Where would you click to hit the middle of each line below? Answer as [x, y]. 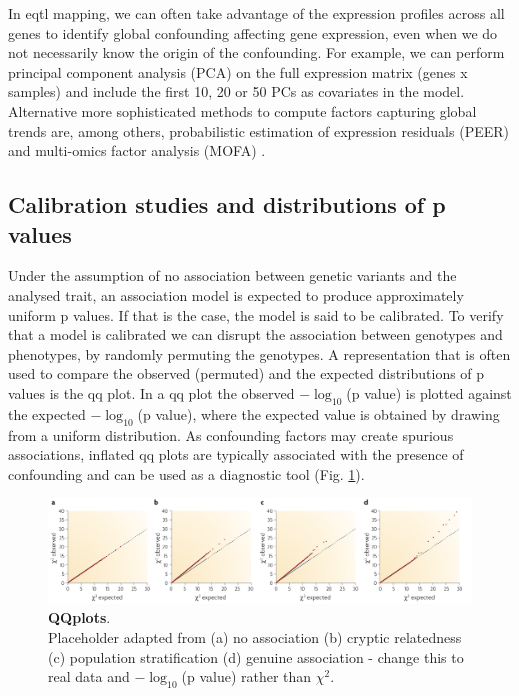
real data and [89, 676]
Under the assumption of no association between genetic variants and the [232, 275]
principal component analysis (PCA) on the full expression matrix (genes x [238, 71]
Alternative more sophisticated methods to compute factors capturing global [242, 110]
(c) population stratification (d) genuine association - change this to [256, 656]
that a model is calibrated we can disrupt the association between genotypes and [255, 334]
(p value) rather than [246, 676]
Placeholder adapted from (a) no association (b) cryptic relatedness [255, 637]
